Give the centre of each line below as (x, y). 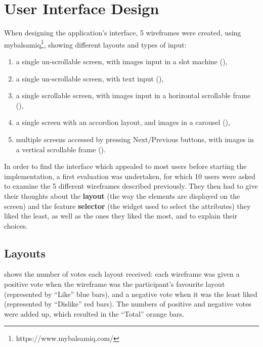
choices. (16, 225)
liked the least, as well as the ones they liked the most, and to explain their (121, 216)
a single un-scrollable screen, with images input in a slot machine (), (122, 61)
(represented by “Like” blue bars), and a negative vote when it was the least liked (131, 294)
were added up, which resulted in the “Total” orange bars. (94, 313)
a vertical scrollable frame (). (61, 149)
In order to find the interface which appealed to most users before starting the (125, 166)
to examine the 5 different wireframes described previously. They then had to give (131, 186)
